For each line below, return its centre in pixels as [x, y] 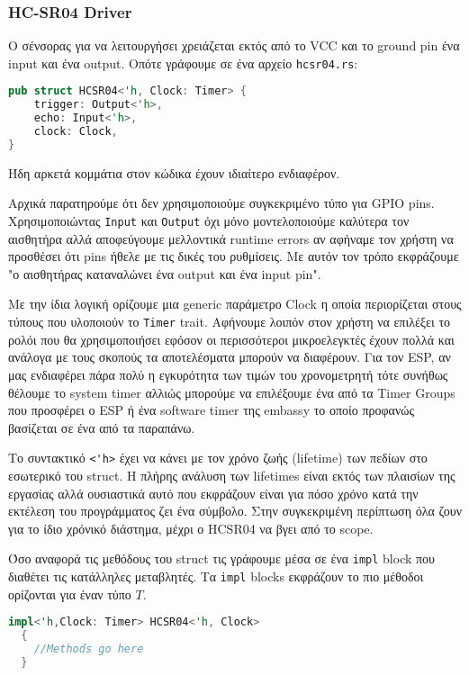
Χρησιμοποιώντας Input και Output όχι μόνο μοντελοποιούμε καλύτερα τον [209, 221]
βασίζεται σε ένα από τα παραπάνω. [102, 427]
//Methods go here [89, 648]
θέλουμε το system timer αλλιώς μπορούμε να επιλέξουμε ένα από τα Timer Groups [232, 392]
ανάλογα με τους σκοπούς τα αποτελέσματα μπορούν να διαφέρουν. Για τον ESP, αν [230, 357]
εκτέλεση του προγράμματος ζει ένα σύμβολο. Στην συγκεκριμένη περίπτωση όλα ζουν [235, 511]
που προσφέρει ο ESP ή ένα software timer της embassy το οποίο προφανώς [212, 410]
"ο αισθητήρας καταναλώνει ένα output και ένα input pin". [165, 273]
